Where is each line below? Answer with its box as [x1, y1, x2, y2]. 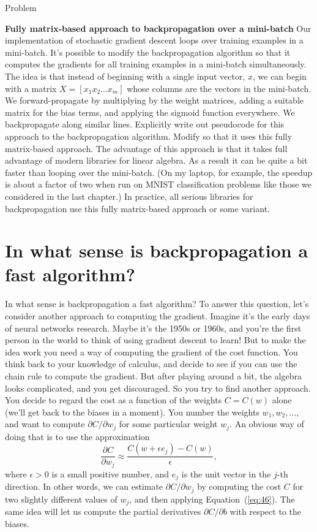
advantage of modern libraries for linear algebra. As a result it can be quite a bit [5, 154, 308, 167]
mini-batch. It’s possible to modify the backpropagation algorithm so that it [5, 45, 291, 58]
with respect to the [229, 505, 301, 518]
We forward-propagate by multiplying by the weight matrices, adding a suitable [5, 94, 304, 107]
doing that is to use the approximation [5, 430, 150, 443]
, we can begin [252, 69, 307, 82]
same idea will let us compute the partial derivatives [5, 505, 201, 518]
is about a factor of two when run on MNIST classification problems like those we [5, 178, 311, 191]
